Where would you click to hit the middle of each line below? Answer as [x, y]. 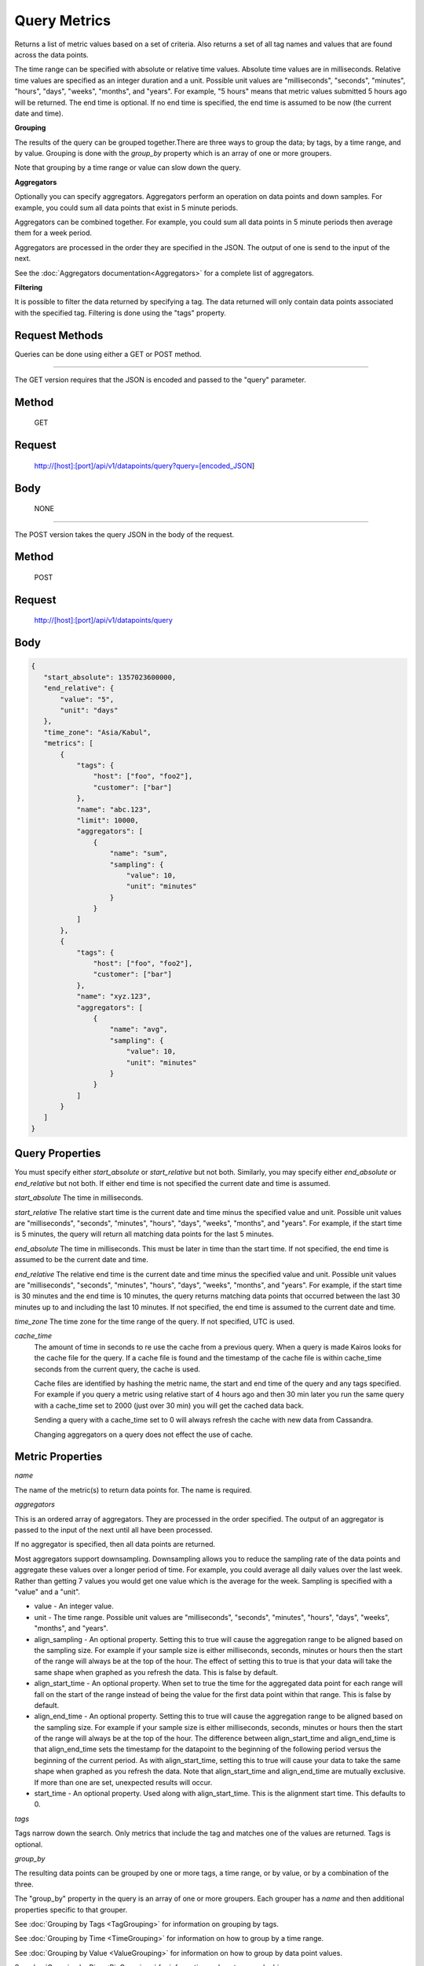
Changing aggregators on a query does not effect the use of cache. [143, 1434]
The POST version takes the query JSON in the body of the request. [124, 534]
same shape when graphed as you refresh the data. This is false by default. [156, 1672]
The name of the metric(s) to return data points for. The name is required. [133, 1489]
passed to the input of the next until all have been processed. [113, 1530]
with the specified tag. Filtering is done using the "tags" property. [121, 313]
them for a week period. [53, 233]
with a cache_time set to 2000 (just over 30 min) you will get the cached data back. [169, 1405]
